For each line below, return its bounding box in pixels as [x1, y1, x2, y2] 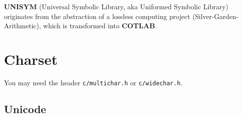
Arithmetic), [4, 20, 41, 31]
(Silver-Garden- [192, 11, 239, 21]
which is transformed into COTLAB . [43, 20, 157, 31]
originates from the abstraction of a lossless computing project [4, 11, 190, 21]
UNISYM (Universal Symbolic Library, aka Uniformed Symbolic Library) [4, 1, 228, 11]
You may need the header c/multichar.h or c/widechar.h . [4, 77, 182, 87]
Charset [4, 49, 58, 69]
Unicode [4, 101, 46, 116]
